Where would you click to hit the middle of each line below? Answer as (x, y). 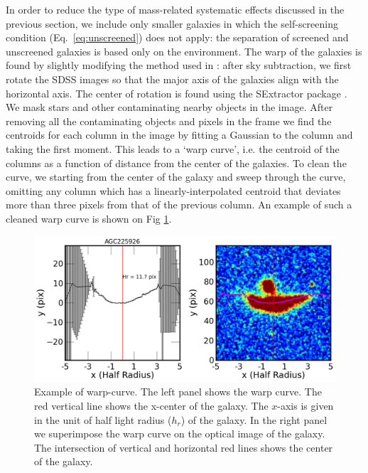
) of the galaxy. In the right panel (254, 419)
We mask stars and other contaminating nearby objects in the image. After (169, 107)
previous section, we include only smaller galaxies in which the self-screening (172, 23)
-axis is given (305, 406)
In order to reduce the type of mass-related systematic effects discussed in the (175, 9)
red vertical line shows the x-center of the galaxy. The (151, 406)
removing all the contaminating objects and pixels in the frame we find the (169, 121)
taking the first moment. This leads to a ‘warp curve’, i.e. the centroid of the (173, 148)
